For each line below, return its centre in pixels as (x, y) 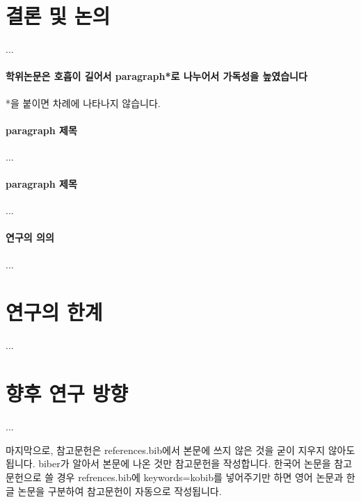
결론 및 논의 (58, 16)
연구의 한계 (54, 312)
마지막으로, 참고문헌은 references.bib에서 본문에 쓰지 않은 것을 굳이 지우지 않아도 (180, 450)
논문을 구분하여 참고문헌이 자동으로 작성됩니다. (120, 491)
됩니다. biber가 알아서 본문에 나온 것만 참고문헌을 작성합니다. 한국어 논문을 (168, 463)
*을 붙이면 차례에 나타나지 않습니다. (83, 103)
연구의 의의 (30, 237)
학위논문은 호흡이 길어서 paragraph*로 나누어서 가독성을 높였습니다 (157, 76)
